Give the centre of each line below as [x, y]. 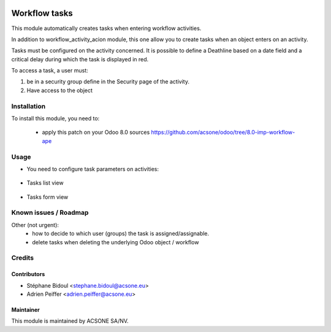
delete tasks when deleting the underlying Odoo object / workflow [116, 242]
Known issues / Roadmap [50, 213]
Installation [29, 106]
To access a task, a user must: [50, 71]
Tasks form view [48, 197]
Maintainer [25, 309]
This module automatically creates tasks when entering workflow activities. [106, 28]
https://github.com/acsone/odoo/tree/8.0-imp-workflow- [223, 133]
